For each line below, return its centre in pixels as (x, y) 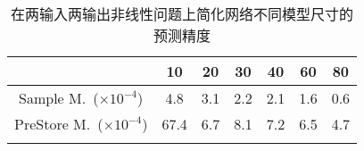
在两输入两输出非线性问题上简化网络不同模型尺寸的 (182, 14)
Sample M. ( (59, 98)
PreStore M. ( (59, 124)
